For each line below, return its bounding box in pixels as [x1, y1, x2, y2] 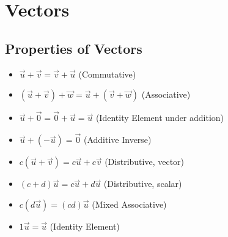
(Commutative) [78, 67, 136, 80]
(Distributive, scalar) [103, 177, 182, 190]
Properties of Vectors [5, 38, 142, 57]
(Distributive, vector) [105, 155, 185, 168]
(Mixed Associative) [92, 197, 167, 210]
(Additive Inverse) [83, 133, 152, 146]
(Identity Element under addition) [95, 111, 224, 124]
